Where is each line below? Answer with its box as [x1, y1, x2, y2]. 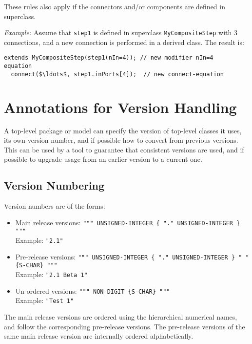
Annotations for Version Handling [4, 97, 237, 117]
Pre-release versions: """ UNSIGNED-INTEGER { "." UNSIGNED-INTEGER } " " [15, 251, 249, 261]
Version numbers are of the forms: [4, 201, 105, 211]
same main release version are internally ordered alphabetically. [4, 331, 194, 341]
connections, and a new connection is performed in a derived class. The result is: [4, 37, 244, 47]
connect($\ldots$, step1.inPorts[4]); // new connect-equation [11, 70, 224, 78]
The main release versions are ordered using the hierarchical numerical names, [4, 311, 237, 322]
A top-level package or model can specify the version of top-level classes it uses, [4, 125, 242, 135]
